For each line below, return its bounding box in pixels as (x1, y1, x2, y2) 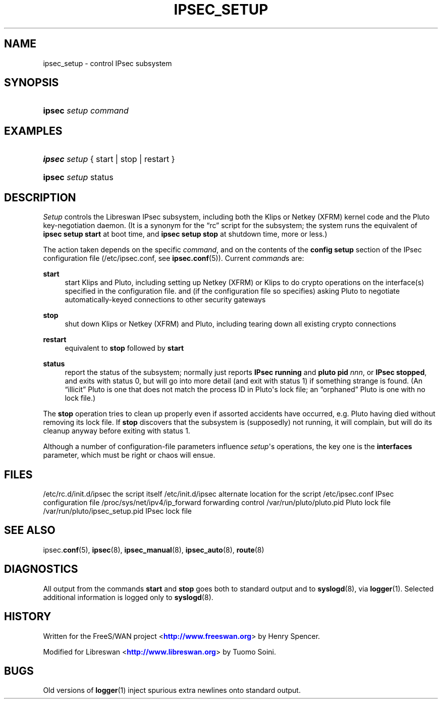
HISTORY (4, 610, 51, 623)
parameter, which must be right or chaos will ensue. (43, 451, 215, 460)
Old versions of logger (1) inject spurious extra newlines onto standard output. (43, 686, 301, 695)
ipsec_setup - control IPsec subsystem (43, 59, 172, 68)
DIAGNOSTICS (4, 563, 78, 576)
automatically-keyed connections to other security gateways (65, 295, 266, 304)
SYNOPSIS (4, 76, 59, 89)
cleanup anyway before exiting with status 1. (43, 426, 190, 436)
